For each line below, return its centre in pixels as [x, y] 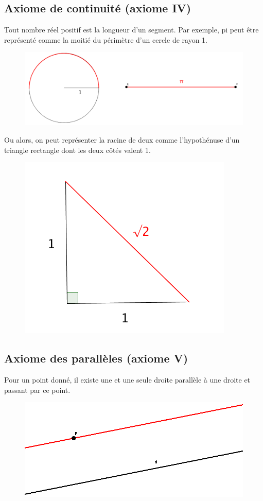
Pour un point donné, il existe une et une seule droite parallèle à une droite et [127, 379]
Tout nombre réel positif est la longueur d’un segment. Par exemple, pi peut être [131, 30]
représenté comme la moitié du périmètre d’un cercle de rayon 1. [106, 39]
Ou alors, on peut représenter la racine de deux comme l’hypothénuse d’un [122, 140]
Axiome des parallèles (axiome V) [96, 358]
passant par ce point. [37, 390]
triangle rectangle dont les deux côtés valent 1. [77, 150]
